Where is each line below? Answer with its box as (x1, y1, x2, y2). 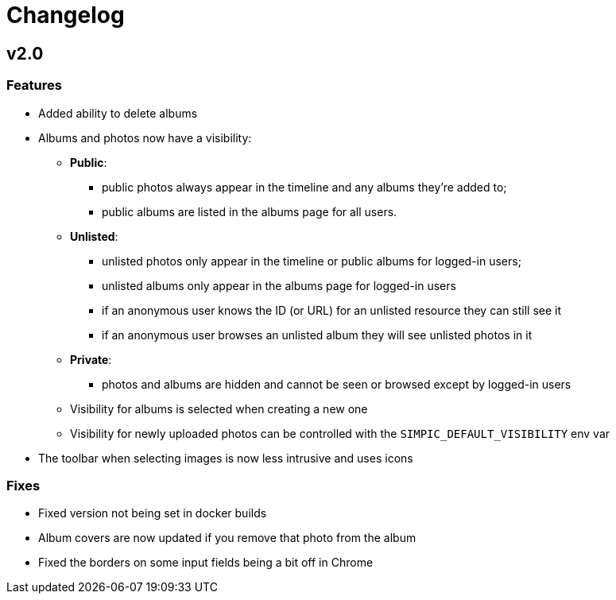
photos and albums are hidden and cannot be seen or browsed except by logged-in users (102, 377, 571, 391)
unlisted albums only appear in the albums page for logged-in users (102, 278, 456, 292)
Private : (70, 352, 112, 366)
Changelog (6, 2, 125, 29)
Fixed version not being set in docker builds (38, 506, 267, 521)
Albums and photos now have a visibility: (38, 130, 252, 145)
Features (6, 77, 62, 94)
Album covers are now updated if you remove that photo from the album (38, 531, 416, 545)
